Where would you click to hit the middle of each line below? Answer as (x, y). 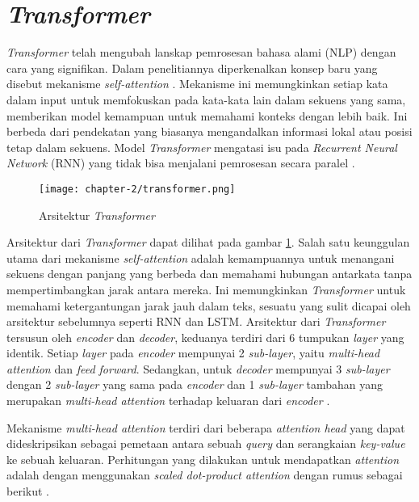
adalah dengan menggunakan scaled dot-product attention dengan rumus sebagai (205, 475)
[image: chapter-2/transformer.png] (137, 189)
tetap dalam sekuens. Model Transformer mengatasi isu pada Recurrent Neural (202, 147)
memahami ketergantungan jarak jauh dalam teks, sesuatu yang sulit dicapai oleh (209, 305)
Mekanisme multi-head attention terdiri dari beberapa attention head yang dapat (206, 427)
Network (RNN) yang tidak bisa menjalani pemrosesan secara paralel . (181, 163)
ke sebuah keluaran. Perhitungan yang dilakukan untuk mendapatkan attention (203, 459)
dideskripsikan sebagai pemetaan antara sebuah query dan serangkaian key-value (206, 443)
